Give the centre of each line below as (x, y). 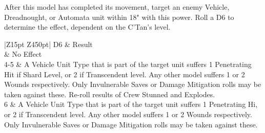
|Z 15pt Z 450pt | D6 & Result (48, 44)
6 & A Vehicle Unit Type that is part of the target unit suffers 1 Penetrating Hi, (131, 104)
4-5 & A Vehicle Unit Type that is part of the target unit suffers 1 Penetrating (128, 64)
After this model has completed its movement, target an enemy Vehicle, (117, 7)
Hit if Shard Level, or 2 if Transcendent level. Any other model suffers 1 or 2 (125, 74)
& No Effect (23, 54)
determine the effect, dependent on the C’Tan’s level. (87, 27)
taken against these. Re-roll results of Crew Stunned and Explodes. (110, 94)
